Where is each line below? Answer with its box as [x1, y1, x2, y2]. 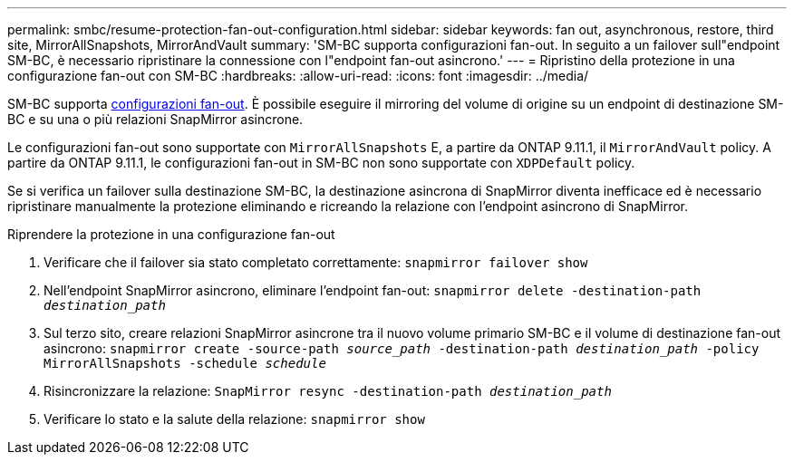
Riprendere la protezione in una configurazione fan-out [7, 226, 335, 242]
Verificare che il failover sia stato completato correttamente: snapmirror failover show [44, 255, 588, 270]
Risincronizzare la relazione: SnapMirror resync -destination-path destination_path [44, 383, 612, 399]
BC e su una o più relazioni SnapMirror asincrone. [7, 111, 304, 127]
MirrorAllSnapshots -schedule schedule [44, 356, 326, 371]
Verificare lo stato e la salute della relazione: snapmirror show [44, 411, 425, 427]
